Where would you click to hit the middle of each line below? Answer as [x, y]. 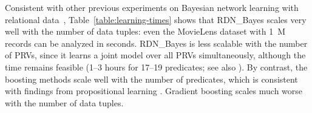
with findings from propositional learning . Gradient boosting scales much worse [154, 91]
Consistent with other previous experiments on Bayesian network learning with [152, 7]
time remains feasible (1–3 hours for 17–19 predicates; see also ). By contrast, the [156, 67]
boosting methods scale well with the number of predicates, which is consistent [151, 79]
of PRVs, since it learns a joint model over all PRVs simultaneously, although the [155, 55]
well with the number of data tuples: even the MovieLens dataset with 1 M [145, 31]
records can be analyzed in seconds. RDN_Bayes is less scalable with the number [156, 43]
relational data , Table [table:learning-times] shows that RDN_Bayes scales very [156, 19]
